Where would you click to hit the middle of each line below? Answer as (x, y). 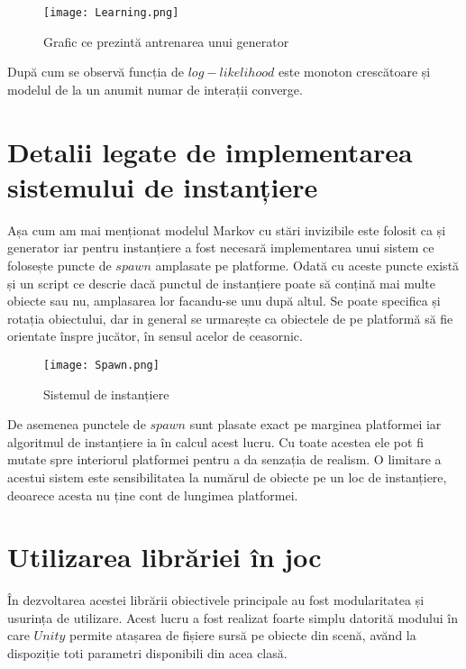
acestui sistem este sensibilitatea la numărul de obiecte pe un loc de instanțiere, (227, 477)
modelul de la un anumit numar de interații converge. (155, 89)
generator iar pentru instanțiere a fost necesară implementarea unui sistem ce (221, 247)
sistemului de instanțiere (163, 186)
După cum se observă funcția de (96, 72)
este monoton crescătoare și (354, 72)
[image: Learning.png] (111, 13)
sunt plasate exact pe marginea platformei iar (315, 424)
